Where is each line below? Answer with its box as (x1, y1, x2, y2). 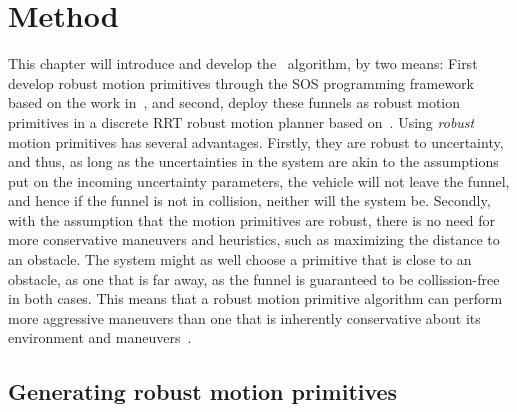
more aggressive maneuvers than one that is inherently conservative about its (8, 307, 481, 328)
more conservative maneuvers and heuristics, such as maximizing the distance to (8, 229, 500, 250)
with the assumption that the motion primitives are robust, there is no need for (8, 209, 496, 230)
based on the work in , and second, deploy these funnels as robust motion (8, 92, 461, 113)
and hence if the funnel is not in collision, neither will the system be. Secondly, (8, 190, 491, 211)
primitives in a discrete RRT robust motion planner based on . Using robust (8, 111, 475, 132)
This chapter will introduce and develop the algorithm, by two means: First (8, 53, 478, 74)
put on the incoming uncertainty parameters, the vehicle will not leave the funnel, (8, 170, 510, 191)
